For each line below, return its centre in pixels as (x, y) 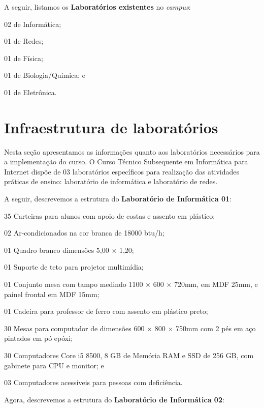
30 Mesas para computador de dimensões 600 (74, 328)
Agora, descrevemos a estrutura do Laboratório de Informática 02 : (114, 399)
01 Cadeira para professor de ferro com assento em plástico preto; (106, 311)
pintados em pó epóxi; (39, 338)
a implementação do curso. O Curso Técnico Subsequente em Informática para (126, 162)
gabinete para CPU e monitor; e (54, 365)
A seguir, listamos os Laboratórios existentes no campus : (97, 7)
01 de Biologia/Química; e (45, 75)
